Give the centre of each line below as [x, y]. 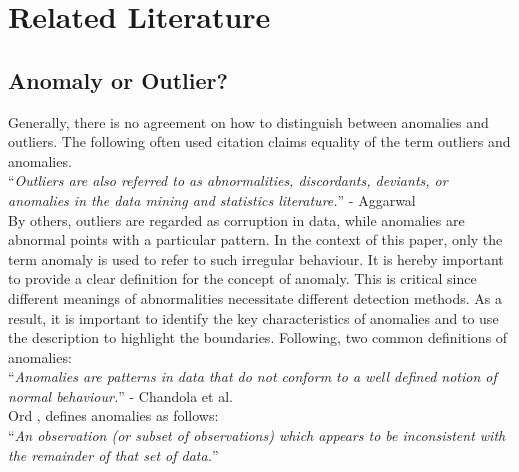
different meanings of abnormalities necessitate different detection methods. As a [255, 297]
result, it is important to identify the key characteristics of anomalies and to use [253, 317]
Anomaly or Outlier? [118, 79]
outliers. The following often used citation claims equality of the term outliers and [259, 141]
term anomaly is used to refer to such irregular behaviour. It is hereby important [256, 258]
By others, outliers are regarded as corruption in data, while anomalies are [236, 219]
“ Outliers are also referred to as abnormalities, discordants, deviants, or [228, 180]
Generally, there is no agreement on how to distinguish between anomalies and [248, 121]
